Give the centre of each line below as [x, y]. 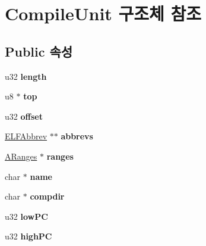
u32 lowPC [26, 216]
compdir [47, 196]
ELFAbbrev [26, 136]
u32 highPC [28, 236]
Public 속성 [39, 51]
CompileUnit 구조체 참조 [103, 13]
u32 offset [24, 116]
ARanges [21, 156]
